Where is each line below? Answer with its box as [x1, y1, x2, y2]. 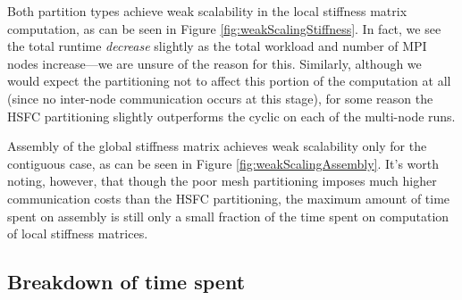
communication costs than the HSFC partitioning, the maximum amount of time [7, 188, 450, 207]
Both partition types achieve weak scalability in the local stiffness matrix [7, 2, 407, 20]
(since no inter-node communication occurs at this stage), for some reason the [7, 88, 433, 107]
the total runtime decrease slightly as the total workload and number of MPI [7, 37, 427, 55]
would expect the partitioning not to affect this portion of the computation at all [7, 71, 451, 90]
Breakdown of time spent [7, 268, 246, 296]
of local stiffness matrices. [7, 224, 148, 243]
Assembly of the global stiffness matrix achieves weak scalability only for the [7, 137, 427, 155]
